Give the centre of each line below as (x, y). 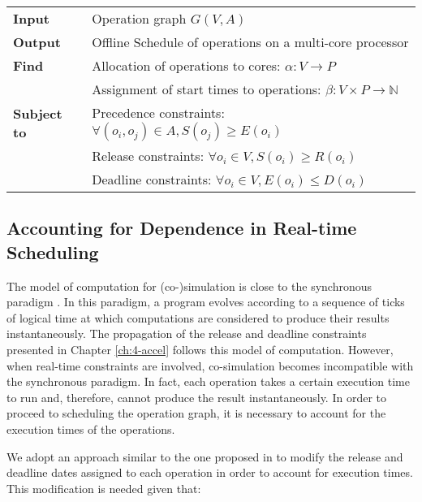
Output (37, 42)
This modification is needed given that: (104, 488)
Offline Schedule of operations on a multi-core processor (250, 42)
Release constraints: (148, 156)
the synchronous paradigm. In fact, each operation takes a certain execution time (208, 381)
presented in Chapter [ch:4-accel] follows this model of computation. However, (200, 349)
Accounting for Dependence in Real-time (182, 228)
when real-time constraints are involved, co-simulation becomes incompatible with (210, 365)
